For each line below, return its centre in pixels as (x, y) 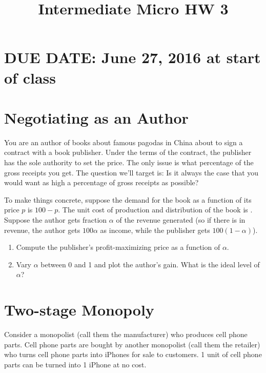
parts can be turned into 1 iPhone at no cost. (75, 364)
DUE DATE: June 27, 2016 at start (132, 57)
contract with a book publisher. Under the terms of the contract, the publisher (128, 152)
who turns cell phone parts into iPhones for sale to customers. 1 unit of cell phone (133, 354)
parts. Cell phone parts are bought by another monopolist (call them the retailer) (132, 344)
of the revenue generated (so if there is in (181, 220)
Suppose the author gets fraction (56, 220)
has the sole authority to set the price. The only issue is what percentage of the (129, 162)
